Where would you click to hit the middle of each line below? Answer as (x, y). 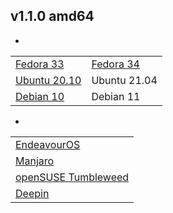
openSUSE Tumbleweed (72, 177)
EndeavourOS (48, 144)
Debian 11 (116, 96)
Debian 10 (40, 96)
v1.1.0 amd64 (52, 16)
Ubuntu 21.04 (124, 80)
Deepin (32, 193)
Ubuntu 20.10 (48, 80)
